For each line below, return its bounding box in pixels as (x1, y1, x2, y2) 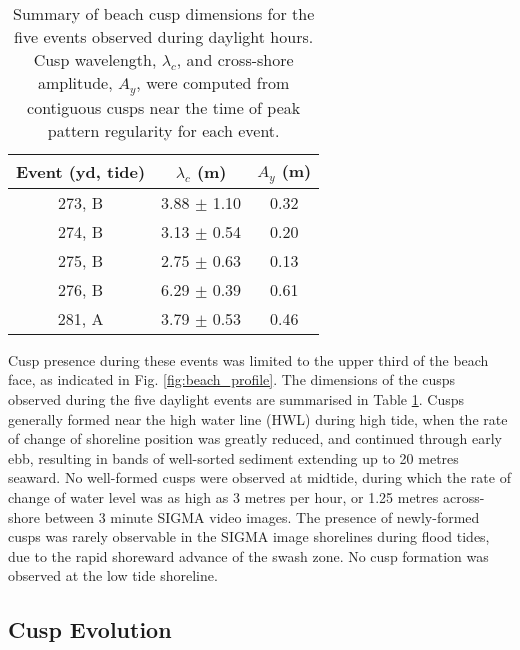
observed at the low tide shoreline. (8, 565, 218, 586)
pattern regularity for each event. (47, 118, 280, 142)
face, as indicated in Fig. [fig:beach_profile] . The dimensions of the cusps (8, 369, 456, 390)
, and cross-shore (176, 48, 294, 71)
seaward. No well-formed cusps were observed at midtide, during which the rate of (8, 467, 511, 488)
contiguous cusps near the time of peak (27, 95, 301, 119)
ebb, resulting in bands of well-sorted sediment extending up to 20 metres (8, 447, 459, 468)
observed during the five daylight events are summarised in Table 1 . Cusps (8, 389, 464, 410)
